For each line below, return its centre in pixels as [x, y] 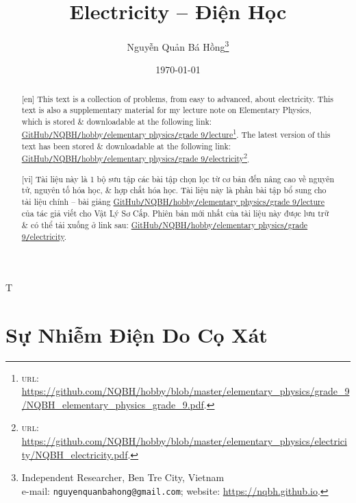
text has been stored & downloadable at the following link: [126, 146]
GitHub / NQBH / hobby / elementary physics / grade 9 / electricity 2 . [136, 158]
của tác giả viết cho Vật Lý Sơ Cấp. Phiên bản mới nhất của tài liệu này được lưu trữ [175, 213]
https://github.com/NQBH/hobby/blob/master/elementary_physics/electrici [184, 440]
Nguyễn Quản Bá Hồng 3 [178, 46]
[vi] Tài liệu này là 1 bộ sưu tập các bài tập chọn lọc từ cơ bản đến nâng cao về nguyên [178, 179]
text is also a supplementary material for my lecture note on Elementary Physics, [166, 110]
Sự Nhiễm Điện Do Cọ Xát [137, 334]
